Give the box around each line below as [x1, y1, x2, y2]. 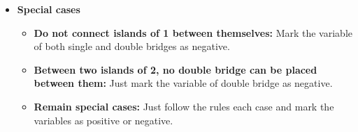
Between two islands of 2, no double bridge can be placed [34, 62, 317, 76]
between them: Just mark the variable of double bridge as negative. [34, 76, 333, 90]
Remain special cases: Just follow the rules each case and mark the [34, 99, 334, 113]
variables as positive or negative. [34, 113, 173, 127]
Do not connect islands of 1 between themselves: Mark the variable [34, 25, 352, 40]
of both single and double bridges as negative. [34, 39, 230, 53]
